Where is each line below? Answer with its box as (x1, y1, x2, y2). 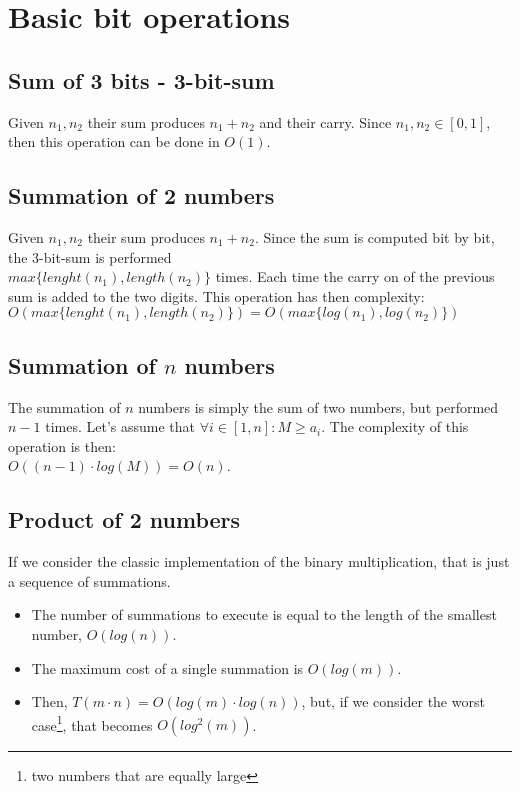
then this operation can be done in (8, 131, 220, 152)
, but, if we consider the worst (301, 691, 485, 712)
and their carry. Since (259, 111, 392, 132)
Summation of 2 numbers (8, 180, 275, 211)
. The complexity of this (321, 416, 469, 437)
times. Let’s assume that (45, 416, 195, 437)
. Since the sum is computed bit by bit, (254, 226, 495, 247)
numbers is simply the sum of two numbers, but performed (138, 396, 499, 417)
